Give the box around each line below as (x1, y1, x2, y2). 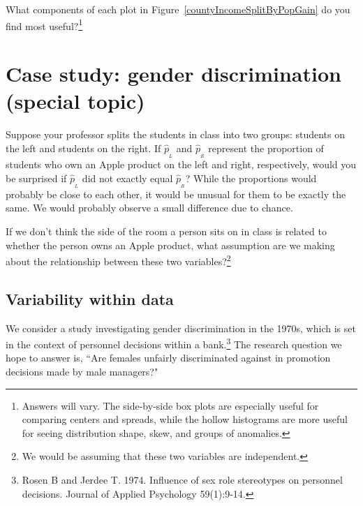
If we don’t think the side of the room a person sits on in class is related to (6, 223, 327, 238)
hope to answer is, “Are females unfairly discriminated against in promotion (6, 350, 331, 365)
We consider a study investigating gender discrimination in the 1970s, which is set (6, 320, 356, 335)
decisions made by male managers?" (6, 364, 158, 379)
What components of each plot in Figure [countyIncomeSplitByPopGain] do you (6, 2, 350, 16)
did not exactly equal (82, 170, 173, 185)
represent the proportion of (208, 140, 324, 155)
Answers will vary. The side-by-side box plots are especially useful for (22, 398, 319, 412)
